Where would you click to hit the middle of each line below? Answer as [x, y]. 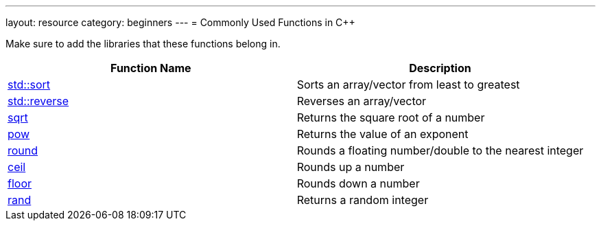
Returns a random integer [363, 200]
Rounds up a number [351, 167]
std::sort [29, 84]
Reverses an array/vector [362, 101]
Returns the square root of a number [391, 117]
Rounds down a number [358, 183]
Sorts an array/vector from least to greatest [408, 84]
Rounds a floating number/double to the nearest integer [440, 150]
